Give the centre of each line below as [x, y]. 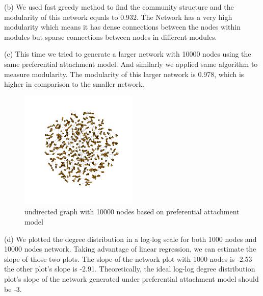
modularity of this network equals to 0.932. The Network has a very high [118, 17]
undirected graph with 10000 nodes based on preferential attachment [132, 212]
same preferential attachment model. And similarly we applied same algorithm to [131, 64]
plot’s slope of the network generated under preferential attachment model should [131, 278]
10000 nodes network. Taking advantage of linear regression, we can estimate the [130, 249]
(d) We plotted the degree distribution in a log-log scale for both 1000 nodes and [130, 239]
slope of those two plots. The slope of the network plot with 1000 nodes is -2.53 [128, 258]
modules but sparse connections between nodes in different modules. [111, 36]
